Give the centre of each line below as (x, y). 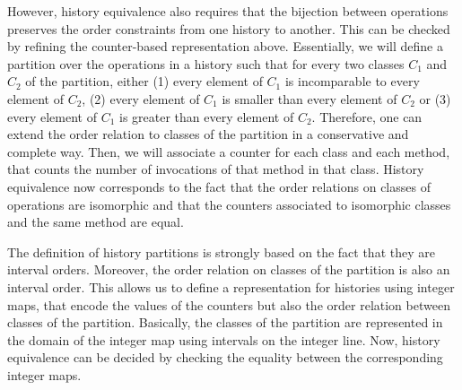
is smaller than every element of (309, 98)
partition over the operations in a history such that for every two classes (206, 63)
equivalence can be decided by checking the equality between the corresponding (225, 357)
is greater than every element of (206, 116)
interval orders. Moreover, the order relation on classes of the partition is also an (229, 269)
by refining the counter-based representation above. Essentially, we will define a (225, 46)
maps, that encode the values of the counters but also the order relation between (229, 304)
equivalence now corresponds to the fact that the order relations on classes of (219, 186)
